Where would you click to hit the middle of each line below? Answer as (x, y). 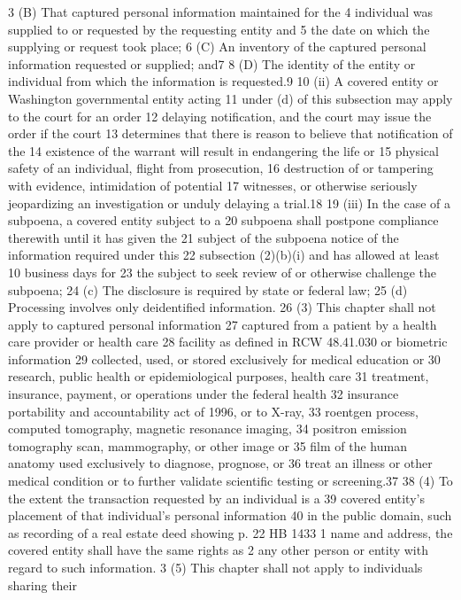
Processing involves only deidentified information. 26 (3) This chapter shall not (222, 307)
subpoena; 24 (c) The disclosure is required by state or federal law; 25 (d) (208, 289)
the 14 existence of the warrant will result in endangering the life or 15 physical (223, 150)
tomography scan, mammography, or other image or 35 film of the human (207, 445)
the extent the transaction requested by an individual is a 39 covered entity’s (216, 498)
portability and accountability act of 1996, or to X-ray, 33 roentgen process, (213, 411)
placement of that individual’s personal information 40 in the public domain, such (230, 515)
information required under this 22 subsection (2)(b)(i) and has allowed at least (224, 255)
